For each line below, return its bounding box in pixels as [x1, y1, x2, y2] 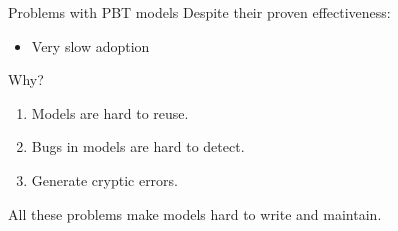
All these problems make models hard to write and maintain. [8, 203, 382, 224]
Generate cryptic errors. [31, 169, 178, 190]
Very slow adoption [31, 35, 150, 56]
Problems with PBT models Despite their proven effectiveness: [8, 2, 391, 22]
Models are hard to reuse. [31, 102, 189, 123]
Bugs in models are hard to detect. [31, 136, 245, 157]
